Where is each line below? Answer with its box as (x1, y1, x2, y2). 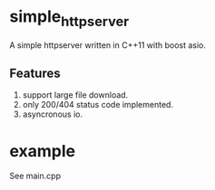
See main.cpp (9, 170, 62, 182)
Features (9, 65, 61, 81)
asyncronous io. (22, 109, 83, 119)
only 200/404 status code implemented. (22, 100, 174, 110)
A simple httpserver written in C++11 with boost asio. (9, 39, 207, 51)
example (9, 140, 76, 161)
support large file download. (22, 90, 129, 100)
